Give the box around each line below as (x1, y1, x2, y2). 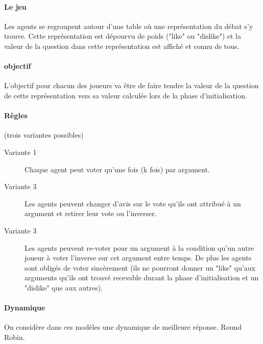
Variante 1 (4, 146, 37, 157)
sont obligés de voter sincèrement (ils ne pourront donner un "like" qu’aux (25, 262, 255, 273)
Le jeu (4, 1, 27, 12)
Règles (4, 110, 28, 121)
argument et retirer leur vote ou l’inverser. (25, 208, 157, 219)
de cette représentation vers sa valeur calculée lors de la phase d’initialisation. (4, 90, 247, 100)
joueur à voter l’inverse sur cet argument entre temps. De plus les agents (25, 252, 252, 263)
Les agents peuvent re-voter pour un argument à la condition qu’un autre (25, 242, 254, 253)
